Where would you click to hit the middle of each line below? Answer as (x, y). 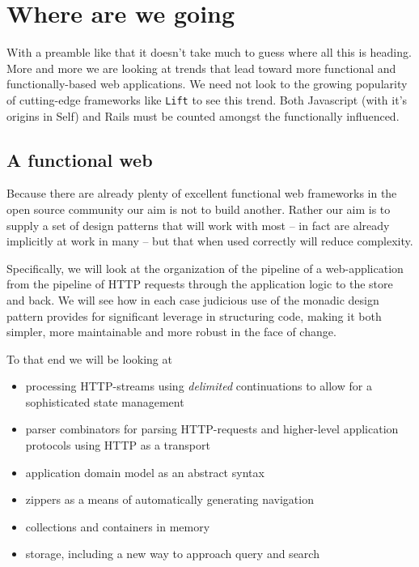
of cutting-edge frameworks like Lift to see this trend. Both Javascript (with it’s (207, 99)
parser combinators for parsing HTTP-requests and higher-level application (212, 429)
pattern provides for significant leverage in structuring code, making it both (194, 315)
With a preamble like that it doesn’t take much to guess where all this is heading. (209, 52)
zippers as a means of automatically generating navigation (169, 499)
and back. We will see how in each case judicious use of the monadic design (193, 299)
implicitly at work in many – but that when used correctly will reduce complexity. (210, 241)
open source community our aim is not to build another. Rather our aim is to (199, 209)
